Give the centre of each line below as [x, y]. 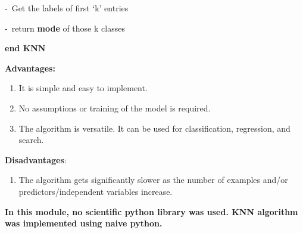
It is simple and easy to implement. [83, 88]
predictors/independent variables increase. [96, 191]
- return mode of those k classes [65, 28]
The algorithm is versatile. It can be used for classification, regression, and [154, 128]
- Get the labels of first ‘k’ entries [67, 8]
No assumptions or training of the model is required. [115, 108]
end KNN [25, 48]
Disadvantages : [36, 159]
